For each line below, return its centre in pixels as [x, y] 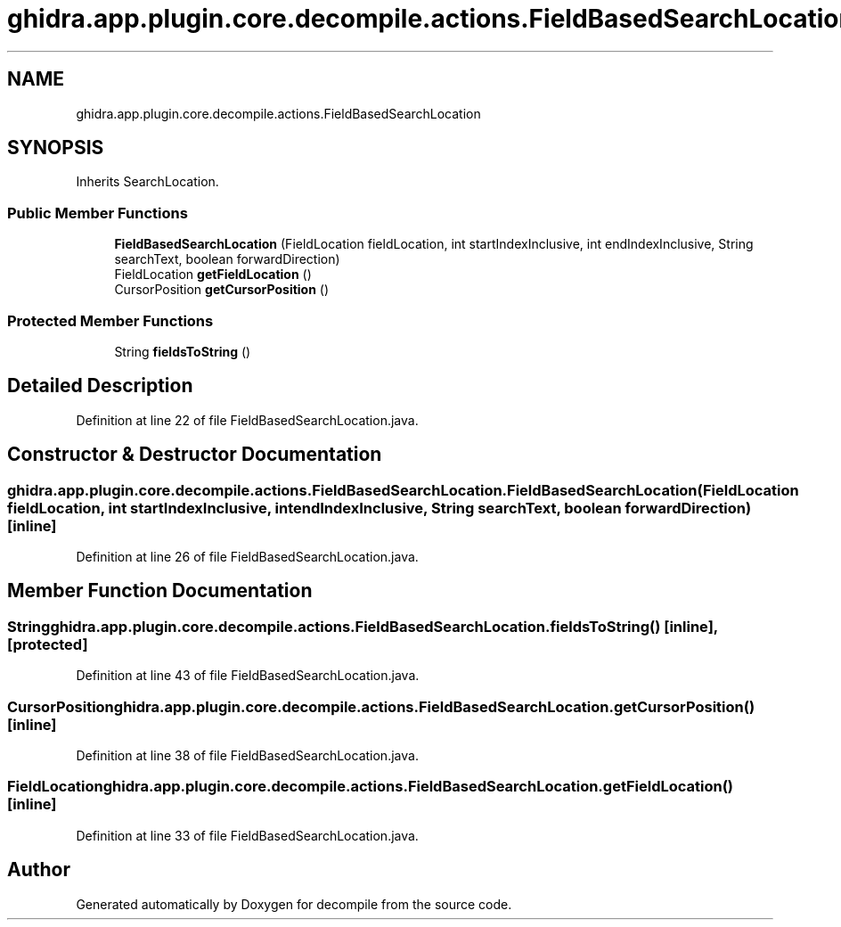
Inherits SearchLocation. [147, 182]
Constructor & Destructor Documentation [195, 455]
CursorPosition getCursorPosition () [222, 290]
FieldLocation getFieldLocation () [213, 275]
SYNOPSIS [56, 148]
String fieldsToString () [183, 351]
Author [39, 870]
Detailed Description [100, 386]
